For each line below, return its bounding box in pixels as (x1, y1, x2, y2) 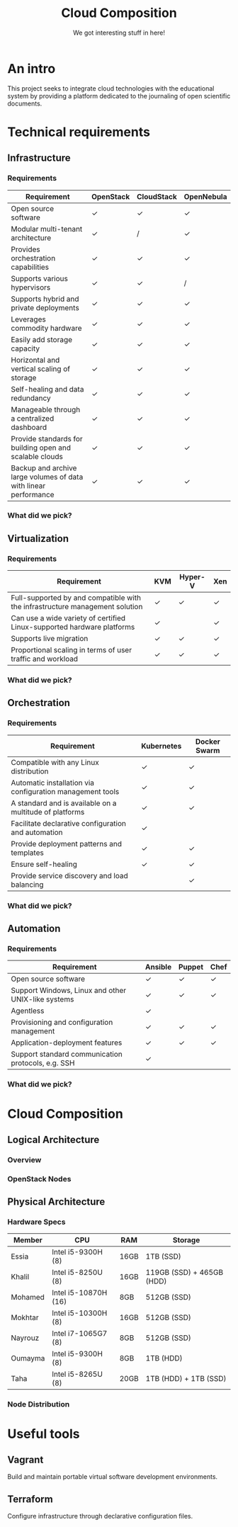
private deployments (11, 302, 79, 312)
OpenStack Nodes (7, 1174, 72, 1183)
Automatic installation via (11, 778, 94, 788)
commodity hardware (11, 323, 83, 333)
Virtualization (7, 533, 69, 545)
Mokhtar (11, 1312, 39, 1322)
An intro (7, 60, 56, 76)
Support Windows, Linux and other (11, 986, 127, 996)
